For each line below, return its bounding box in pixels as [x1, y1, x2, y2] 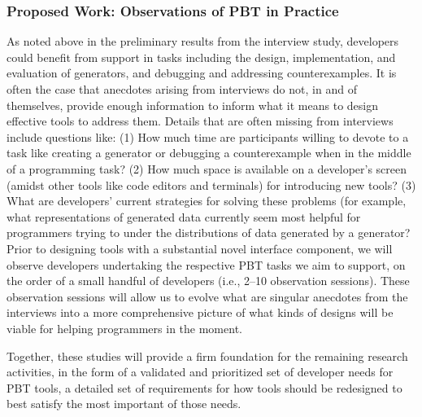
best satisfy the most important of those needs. [7, 395, 241, 412]
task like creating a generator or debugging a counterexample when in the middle [7, 144, 411, 161]
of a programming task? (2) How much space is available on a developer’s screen [7, 160, 407, 177]
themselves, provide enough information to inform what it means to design [7, 96, 378, 113]
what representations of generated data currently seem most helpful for [7, 208, 361, 225]
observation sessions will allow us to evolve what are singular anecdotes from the [7, 288, 408, 305]
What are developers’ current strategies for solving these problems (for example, [7, 192, 407, 209]
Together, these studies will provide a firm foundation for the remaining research [7, 347, 408, 364]
